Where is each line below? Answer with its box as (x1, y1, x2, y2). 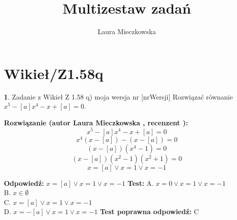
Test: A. (127, 178, 154, 188)
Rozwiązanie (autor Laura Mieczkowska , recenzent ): (4, 117, 188, 127)
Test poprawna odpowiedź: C (99, 206, 199, 217)
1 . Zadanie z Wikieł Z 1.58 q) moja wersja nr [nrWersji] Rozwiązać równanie (4, 91, 233, 101)
